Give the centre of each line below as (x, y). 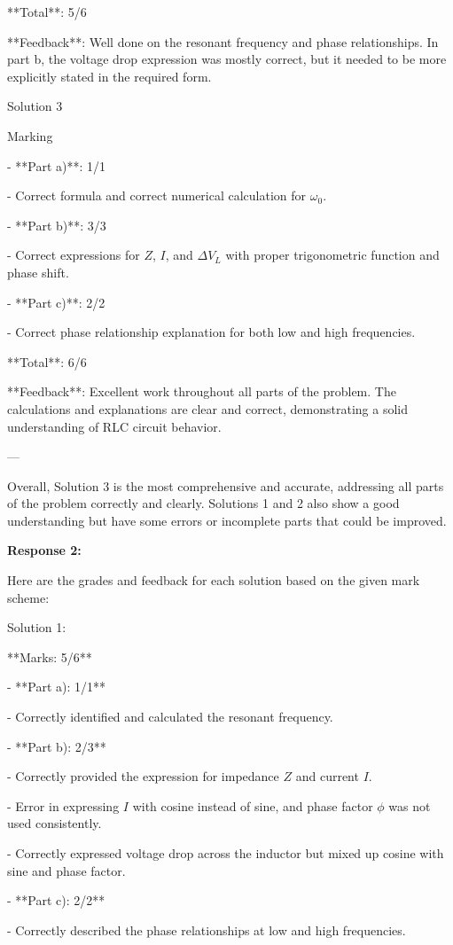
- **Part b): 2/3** (57, 746)
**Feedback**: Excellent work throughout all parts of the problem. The (202, 391)
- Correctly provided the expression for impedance (143, 776)
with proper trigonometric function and (332, 255)
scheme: (28, 597)
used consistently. (55, 823)
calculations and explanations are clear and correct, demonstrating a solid (208, 408)
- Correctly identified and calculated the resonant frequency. (170, 717)
